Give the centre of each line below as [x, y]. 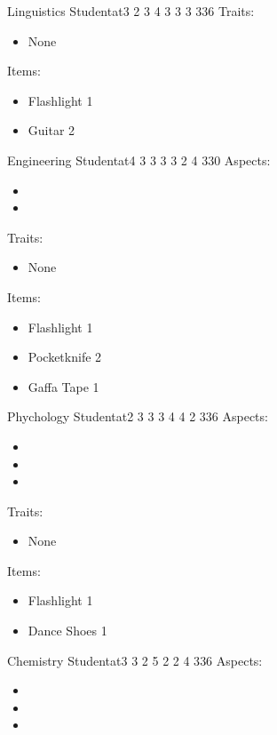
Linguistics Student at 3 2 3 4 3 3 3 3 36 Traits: [131, 11]
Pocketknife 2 [65, 357]
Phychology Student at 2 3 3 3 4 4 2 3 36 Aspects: [138, 416]
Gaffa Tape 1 [63, 386]
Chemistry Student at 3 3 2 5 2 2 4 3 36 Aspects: [135, 660]
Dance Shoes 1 [67, 631]
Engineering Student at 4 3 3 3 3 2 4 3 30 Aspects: [139, 160]
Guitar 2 [51, 130]
